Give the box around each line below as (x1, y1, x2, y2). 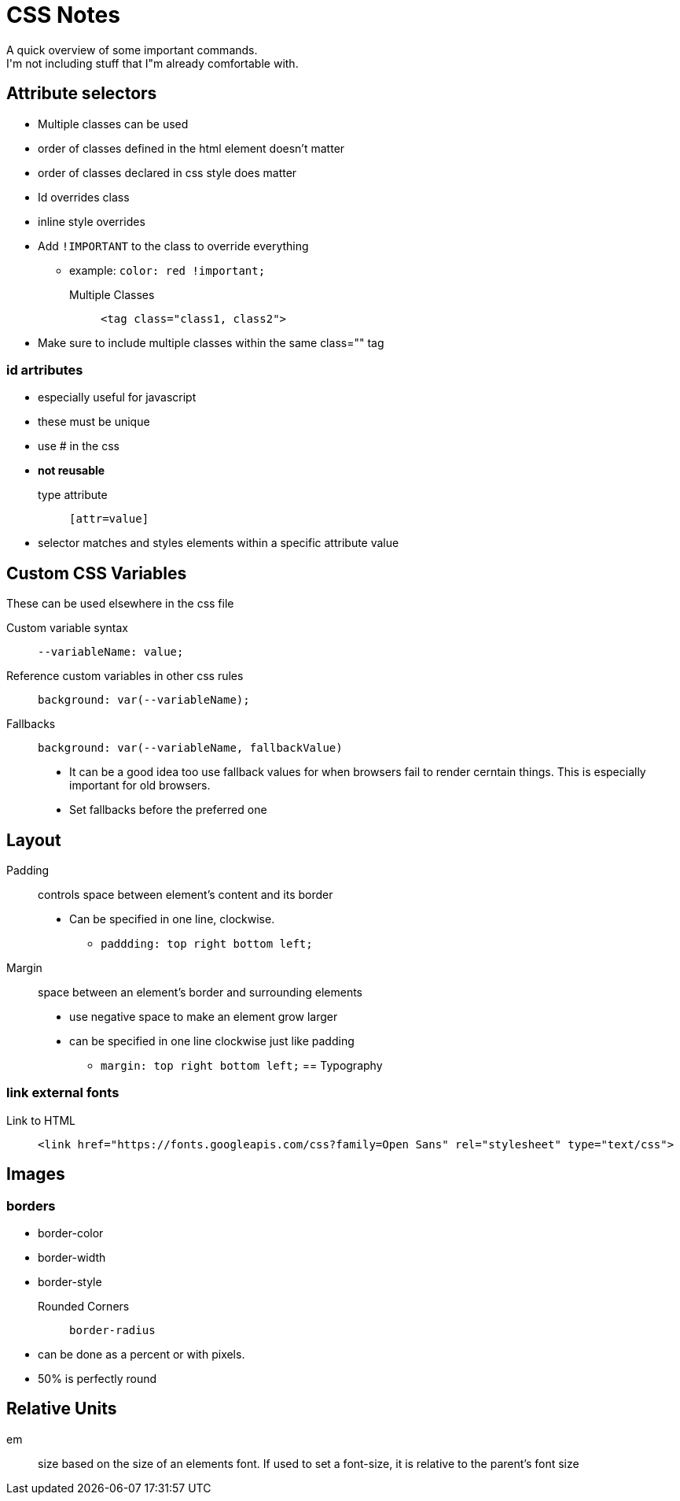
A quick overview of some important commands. (6, 43, 258, 57)
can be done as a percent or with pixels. (38, 1348, 245, 1361)
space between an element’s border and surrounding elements (38, 985, 363, 1000)
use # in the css (38, 439, 119, 453)
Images (6, 1164, 65, 1185)
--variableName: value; (38, 645, 184, 659)
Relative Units (6, 1399, 117, 1419)
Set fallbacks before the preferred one (69, 803, 267, 817)
